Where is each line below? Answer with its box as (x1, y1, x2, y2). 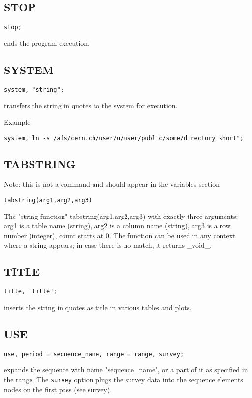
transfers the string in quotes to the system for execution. (4, 100, 178, 110)
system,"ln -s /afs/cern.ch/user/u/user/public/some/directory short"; (4, 134, 244, 142)
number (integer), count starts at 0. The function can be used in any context (4, 230, 236, 240)
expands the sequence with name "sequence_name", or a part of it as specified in (4, 364, 248, 375)
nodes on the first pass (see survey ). (4, 384, 112, 394)
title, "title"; (4, 288, 57, 295)
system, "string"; (4, 86, 64, 93)
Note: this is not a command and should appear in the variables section (4, 179, 220, 189)
